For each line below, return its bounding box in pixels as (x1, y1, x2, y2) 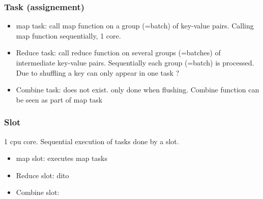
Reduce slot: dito (16, 170, 69, 180)
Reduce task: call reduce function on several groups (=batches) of (16, 47, 221, 58)
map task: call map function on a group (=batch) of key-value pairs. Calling (16, 20, 254, 31)
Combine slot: (16, 187, 60, 197)
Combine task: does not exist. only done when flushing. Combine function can (16, 84, 259, 95)
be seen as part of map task (16, 94, 103, 105)
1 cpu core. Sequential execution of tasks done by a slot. (4, 136, 179, 146)
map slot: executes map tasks (16, 153, 107, 163)
